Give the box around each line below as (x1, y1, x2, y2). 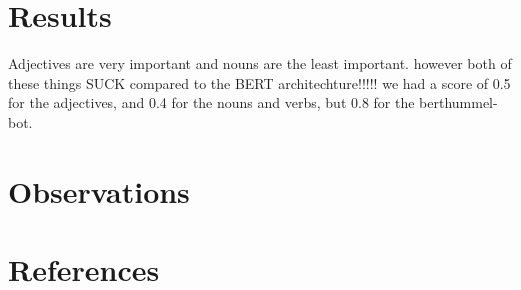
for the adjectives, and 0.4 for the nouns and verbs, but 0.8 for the (8, 92, 415, 113)
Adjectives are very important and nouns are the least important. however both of (8, 53, 512, 74)
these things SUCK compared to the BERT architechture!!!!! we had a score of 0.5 (8, 72, 511, 93)
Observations (8, 170, 190, 211)
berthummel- (419, 92, 498, 113)
